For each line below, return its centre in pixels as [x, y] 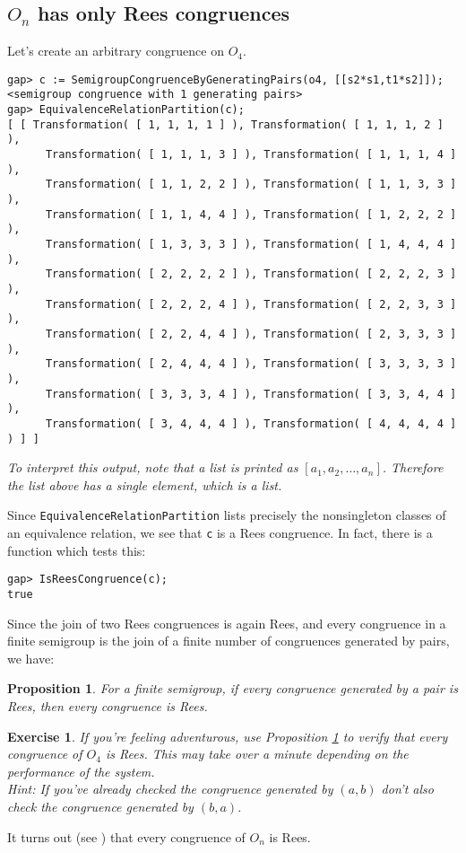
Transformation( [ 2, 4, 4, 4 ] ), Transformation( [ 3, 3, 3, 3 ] [251, 364]
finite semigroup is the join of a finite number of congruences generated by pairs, [229, 641]
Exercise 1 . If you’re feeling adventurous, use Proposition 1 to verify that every [228, 736]
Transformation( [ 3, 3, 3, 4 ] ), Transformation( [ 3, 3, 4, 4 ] [251, 394]
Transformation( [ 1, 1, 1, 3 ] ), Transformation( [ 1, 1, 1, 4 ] [251, 155]
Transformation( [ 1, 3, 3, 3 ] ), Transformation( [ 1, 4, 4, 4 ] [251, 245]
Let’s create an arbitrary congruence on [116, 51]
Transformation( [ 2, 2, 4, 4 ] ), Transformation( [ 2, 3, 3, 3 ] [251, 334]
